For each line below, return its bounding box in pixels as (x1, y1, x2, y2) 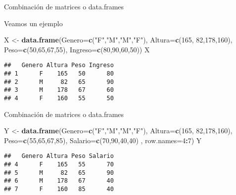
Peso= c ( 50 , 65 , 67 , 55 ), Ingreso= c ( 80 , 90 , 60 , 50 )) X (4, 44, 150, 54)
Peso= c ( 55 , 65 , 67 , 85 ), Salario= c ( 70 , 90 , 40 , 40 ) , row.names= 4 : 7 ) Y (4, 135, 202, 145)
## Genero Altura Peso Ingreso (4, 62, 114, 69)
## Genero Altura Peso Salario (4, 153, 114, 160)
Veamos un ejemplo (4, 18, 63, 28)
